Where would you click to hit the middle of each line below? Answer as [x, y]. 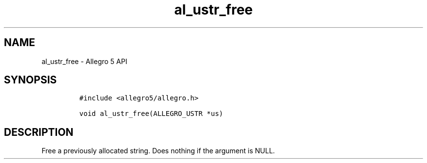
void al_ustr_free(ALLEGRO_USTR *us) [151, 114]
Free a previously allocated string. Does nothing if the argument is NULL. [158, 151]
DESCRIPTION [39, 132]
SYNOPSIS [30, 80]
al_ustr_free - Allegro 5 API [84, 61]
